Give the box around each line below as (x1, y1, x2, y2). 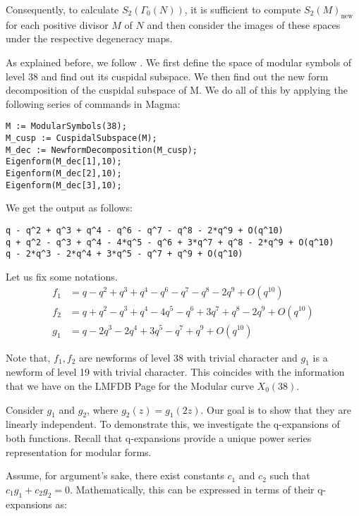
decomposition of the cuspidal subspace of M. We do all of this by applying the (6, 82, 348, 97)
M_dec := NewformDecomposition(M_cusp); (6, 145, 198, 155)
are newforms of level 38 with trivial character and (79, 350, 298, 364)
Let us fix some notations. (6, 269, 118, 283)
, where (87, 402, 118, 417)
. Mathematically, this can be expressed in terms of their (70, 481, 315, 496)
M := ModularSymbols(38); (6, 121, 127, 132)
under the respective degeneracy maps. (6, 31, 173, 46)
